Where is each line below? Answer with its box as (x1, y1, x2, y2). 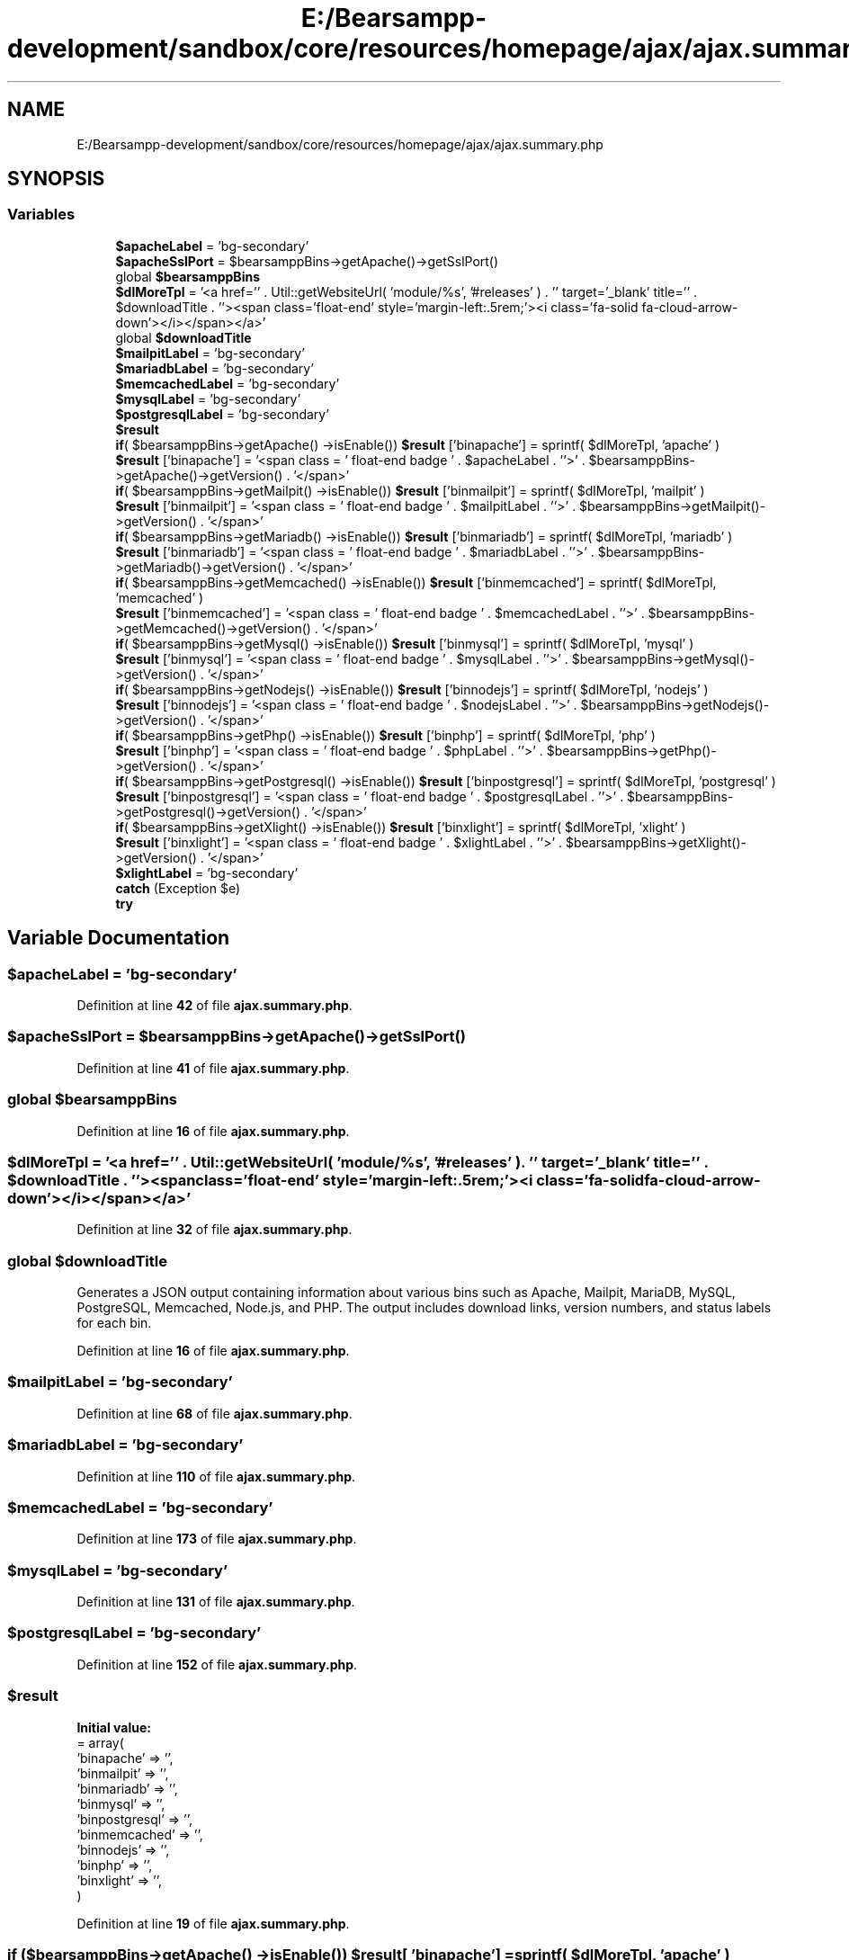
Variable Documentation (7, 926, 230, 950)
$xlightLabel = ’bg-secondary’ (115, 864, 299, 881)
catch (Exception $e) (115, 880, 241, 896)
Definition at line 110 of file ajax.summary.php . (76, 1468, 356, 1484)
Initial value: (76, 1719, 151, 1735)
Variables (7, 205, 76, 224)
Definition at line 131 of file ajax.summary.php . (76, 1594, 355, 1610)
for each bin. (76, 1315, 152, 1331)
